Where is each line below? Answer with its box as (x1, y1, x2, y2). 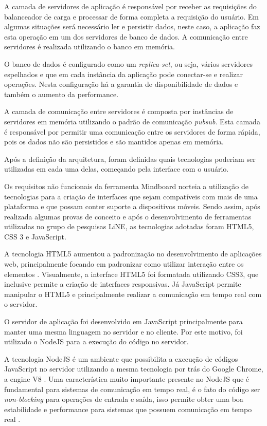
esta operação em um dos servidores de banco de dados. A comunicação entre (4, 31, 248, 42)
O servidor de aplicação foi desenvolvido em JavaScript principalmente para (4, 316, 243, 327)
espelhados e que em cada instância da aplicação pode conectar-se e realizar (4, 68, 243, 79)
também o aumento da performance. (4, 88, 119, 99)
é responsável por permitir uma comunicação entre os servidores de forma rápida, (4, 126, 260, 137)
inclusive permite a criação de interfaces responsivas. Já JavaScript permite (4, 279, 241, 289)
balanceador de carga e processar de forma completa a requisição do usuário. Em (4, 11, 259, 22)
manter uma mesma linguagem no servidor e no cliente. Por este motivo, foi (4, 326, 243, 337)
